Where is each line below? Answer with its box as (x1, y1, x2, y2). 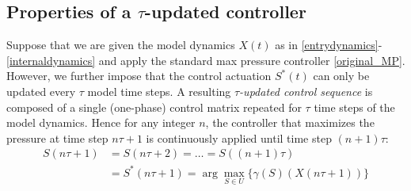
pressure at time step (6, 129, 108, 146)
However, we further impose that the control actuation (6, 67, 272, 84)
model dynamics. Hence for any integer (6, 114, 196, 131)
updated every (6, 82, 76, 99)
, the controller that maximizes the (205, 114, 375, 131)
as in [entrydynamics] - (275, 36, 382, 53)
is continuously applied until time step (146, 129, 332, 146)
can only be (313, 67, 370, 84)
